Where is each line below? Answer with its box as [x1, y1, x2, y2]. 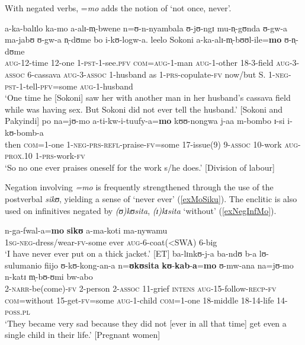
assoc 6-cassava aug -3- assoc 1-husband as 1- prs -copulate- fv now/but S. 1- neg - [5, 68, 291, 80]
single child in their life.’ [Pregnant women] [5, 328, 160, 341]
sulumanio [5, 258, 42, 271]
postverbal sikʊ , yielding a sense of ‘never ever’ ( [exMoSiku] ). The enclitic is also [5, 192, 297, 205]
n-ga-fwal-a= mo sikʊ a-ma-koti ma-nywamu [5, 224, 168, 237]
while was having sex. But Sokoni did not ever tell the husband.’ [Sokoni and [5, 103, 283, 115]
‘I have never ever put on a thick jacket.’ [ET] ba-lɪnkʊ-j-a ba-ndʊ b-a [5, 247, 257, 260]
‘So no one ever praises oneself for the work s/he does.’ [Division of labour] [5, 161, 275, 173]
